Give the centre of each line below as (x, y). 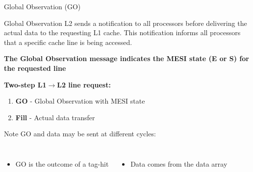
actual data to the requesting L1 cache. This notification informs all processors (122, 32)
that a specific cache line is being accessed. (68, 42)
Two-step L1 (25, 84)
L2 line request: (84, 84)
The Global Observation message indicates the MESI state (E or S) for (126, 58)
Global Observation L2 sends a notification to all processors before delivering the (126, 23)
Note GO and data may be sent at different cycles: (80, 134)
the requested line (35, 68)
